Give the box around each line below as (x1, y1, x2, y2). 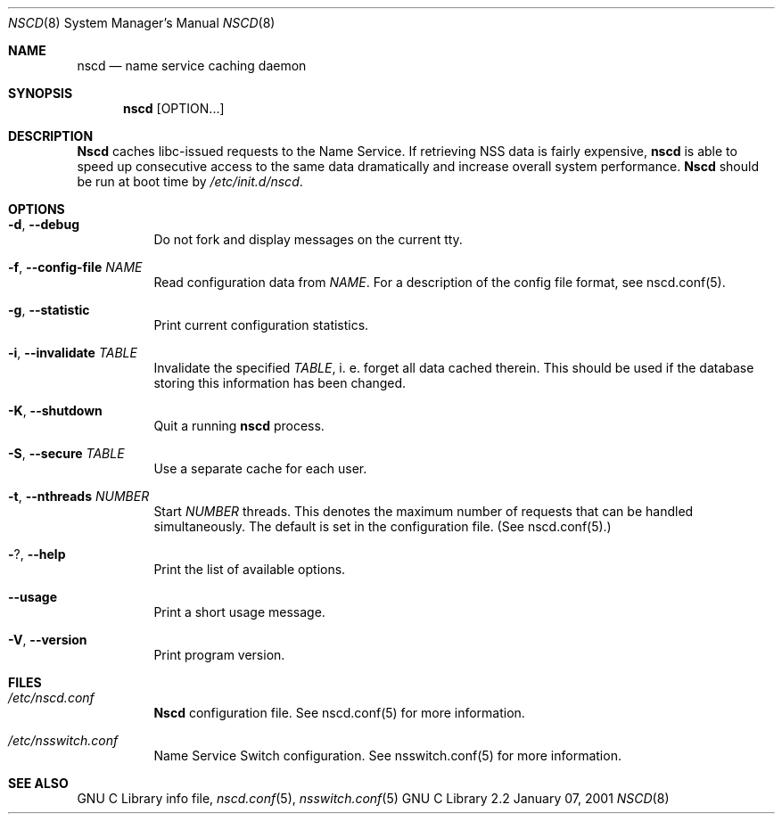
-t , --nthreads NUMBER (8, 488, 150, 504)
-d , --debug (8, 217, 80, 232)
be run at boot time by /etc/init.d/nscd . (77, 174, 303, 189)
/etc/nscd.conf (8, 690, 95, 705)
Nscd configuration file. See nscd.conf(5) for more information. (153, 705, 525, 720)
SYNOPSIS (8, 86, 73, 101)
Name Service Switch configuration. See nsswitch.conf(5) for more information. (153, 748, 621, 763)
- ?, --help (8, 546, 66, 562)
